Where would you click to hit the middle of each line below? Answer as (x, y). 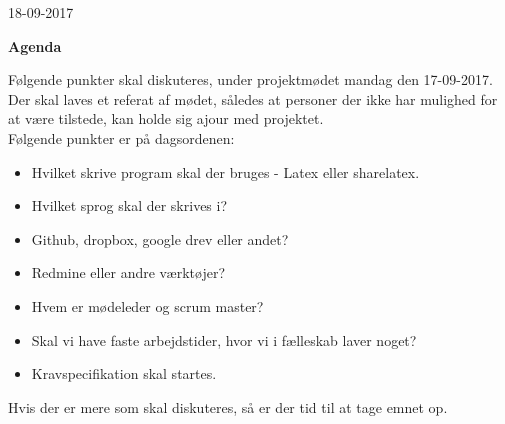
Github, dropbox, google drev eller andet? (160, 238)
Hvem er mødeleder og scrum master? (147, 305)
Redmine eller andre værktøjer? (128, 272)
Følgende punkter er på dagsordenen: (121, 137)
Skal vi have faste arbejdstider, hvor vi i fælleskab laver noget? (224, 339)
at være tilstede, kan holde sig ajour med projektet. (166, 118)
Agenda (35, 45)
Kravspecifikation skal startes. (124, 373)
